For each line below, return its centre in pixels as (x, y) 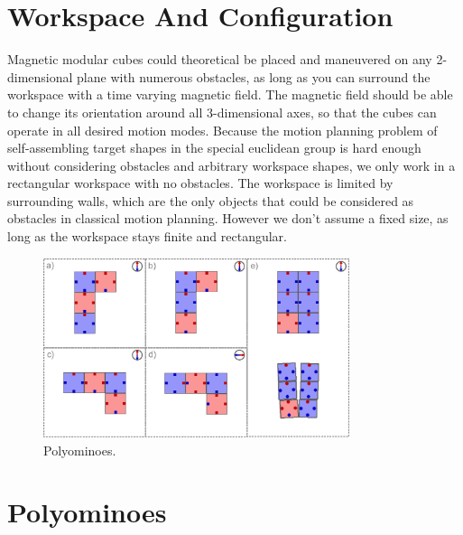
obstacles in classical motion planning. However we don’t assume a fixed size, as (228, 218)
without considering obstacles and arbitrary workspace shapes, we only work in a (231, 165)
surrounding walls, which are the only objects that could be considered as (211, 200)
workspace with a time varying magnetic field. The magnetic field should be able (230, 94)
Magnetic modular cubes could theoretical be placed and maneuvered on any (220, 59)
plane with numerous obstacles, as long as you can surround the (254, 76)
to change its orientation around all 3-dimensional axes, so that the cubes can (222, 112)
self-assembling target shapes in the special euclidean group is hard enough (214, 148)
